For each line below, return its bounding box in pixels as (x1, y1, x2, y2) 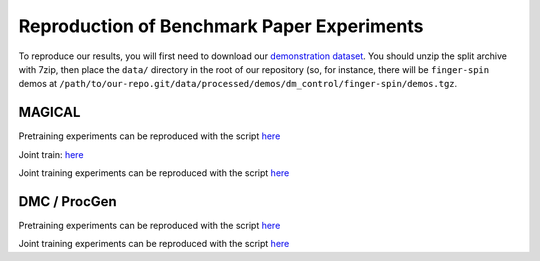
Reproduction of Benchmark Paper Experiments (18, 15, 424, 37)
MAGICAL (18, 104, 81, 121)
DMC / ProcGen (18, 193, 117, 210)
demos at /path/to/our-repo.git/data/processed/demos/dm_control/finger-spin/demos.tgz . (18, 78, 458, 90)
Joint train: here (18, 148, 84, 160)
